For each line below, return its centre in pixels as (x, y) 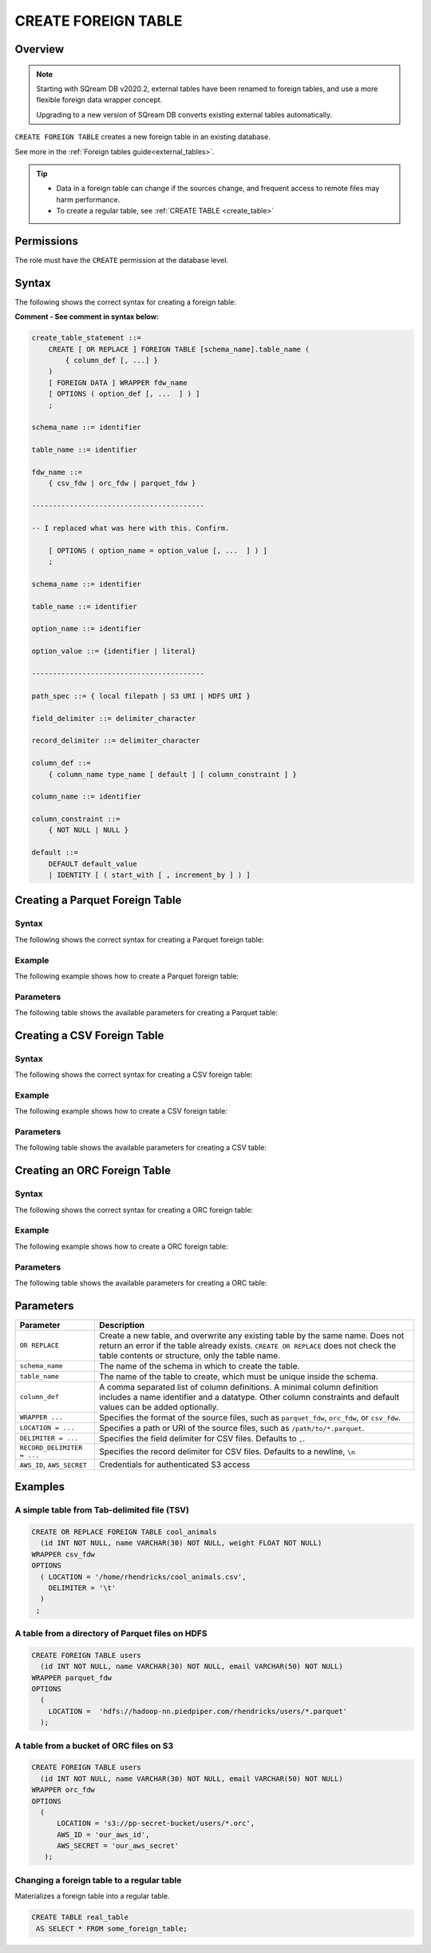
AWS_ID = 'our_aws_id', (103, 1834)
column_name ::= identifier (86, 797)
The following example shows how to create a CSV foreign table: (121, 1111)
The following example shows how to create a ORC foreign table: (121, 1246)
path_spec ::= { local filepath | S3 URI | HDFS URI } (141, 696)
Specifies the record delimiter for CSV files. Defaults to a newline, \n (227, 1451)
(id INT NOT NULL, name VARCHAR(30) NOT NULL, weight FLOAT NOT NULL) (181, 1543)
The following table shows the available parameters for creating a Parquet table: (146, 1013)
